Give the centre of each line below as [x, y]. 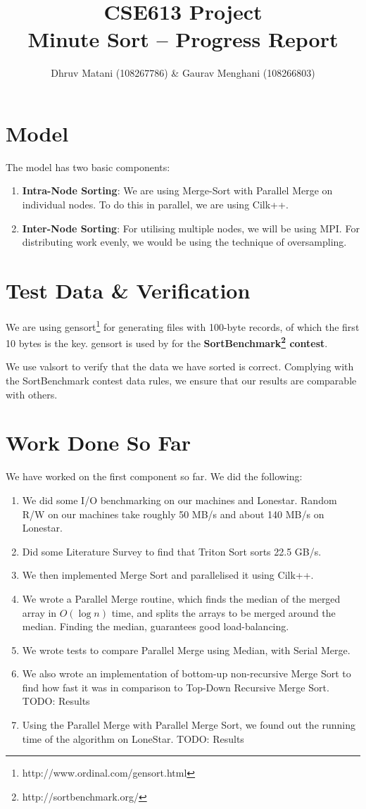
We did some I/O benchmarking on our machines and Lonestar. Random [179, 500]
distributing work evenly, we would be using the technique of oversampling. [184, 242]
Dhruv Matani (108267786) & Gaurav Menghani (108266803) [183, 73]
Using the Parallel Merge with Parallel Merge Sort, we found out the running [189, 725]
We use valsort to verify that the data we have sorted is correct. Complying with [180, 366]
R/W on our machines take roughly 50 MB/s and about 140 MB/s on [173, 514]
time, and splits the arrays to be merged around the [223, 612]
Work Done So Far [99, 443]
